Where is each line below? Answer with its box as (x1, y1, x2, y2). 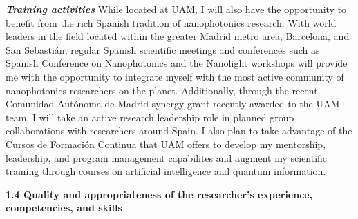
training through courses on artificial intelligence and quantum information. (6, 164, 326, 178)
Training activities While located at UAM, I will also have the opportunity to (6, 2, 347, 16)
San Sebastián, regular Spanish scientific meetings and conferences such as (6, 42, 320, 56)
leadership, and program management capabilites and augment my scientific (6, 150, 328, 165)
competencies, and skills (6, 200, 122, 215)
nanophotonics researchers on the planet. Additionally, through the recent (6, 83, 318, 97)
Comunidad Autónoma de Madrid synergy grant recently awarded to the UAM (6, 96, 340, 111)
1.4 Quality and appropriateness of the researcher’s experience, (6, 187, 313, 201)
